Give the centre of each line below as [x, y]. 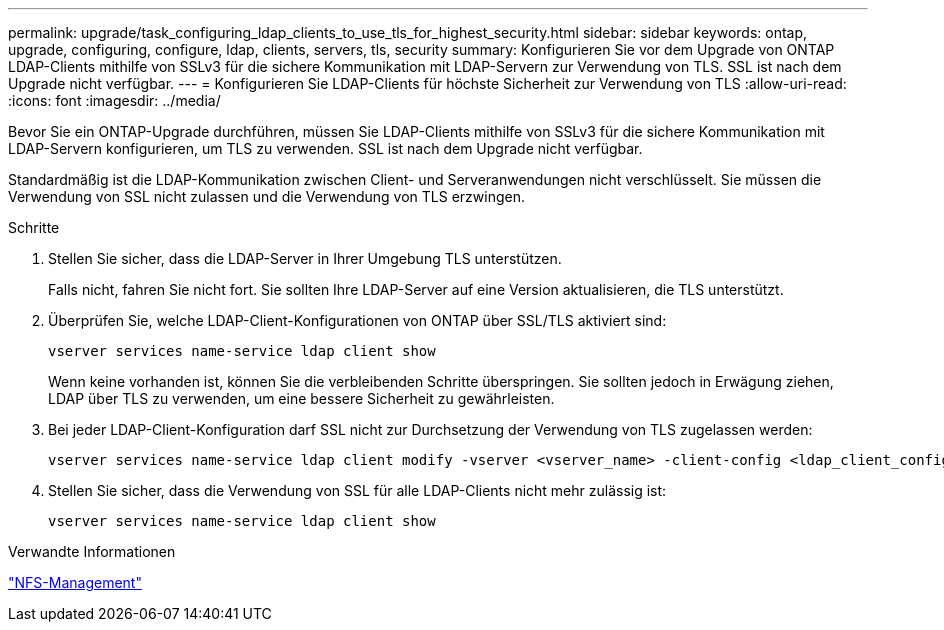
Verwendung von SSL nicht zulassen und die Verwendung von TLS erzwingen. [266, 196]
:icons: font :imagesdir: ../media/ [114, 100]
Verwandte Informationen [92, 551]
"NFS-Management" [75, 582]
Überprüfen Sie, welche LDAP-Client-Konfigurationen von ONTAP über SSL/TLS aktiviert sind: [357, 320]
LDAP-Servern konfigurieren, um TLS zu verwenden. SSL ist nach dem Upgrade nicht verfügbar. [325, 148]
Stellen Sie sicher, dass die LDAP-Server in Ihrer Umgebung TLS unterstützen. [305, 258]
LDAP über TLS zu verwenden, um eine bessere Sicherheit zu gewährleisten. [301, 398]
